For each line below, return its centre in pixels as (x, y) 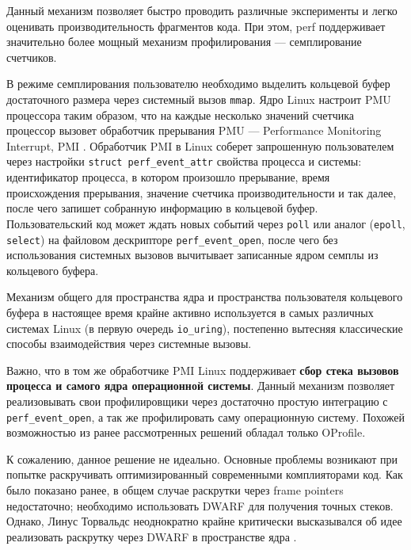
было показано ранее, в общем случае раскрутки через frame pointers (175, 490)
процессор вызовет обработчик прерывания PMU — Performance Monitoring (194, 130)
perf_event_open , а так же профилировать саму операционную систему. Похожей (205, 416)
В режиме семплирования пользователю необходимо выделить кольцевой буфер (198, 84)
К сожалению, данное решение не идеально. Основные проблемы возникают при (202, 458)
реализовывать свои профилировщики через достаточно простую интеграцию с (197, 401)
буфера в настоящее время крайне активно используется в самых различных (190, 312)
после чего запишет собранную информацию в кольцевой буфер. (162, 208)
